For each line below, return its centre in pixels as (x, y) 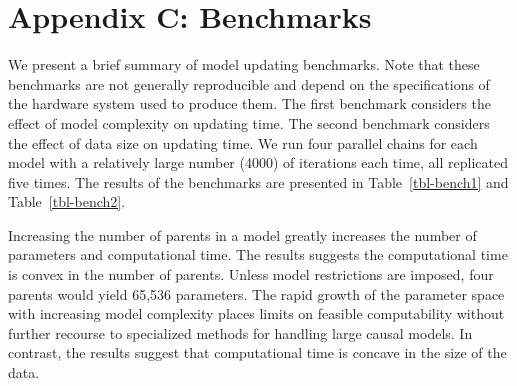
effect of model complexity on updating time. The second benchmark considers (249, 122)
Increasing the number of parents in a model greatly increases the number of (242, 234)
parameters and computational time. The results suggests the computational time (258, 254)
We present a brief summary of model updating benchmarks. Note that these (244, 64)
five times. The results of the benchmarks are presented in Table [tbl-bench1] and (258, 181)
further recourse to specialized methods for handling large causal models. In (240, 332)
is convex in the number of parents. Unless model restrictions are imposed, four (251, 274)
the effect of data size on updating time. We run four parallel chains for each (243, 142)
